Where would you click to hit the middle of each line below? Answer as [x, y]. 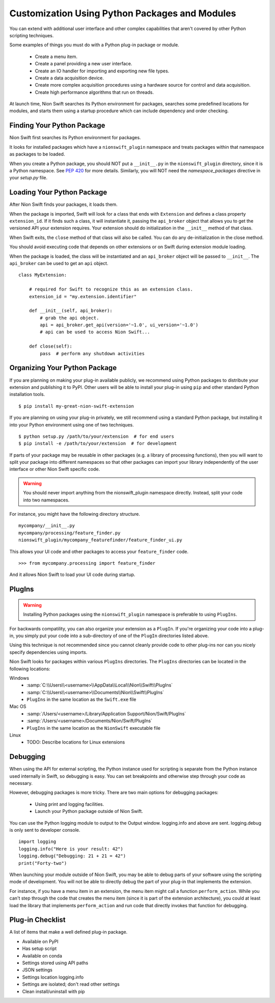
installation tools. [27, 394]
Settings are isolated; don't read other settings [71, 984]
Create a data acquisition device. [70, 78]
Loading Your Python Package [58, 192]
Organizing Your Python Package [63, 368]
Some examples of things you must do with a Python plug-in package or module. [94, 45]
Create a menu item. [56, 57]
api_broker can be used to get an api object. [59, 263]
